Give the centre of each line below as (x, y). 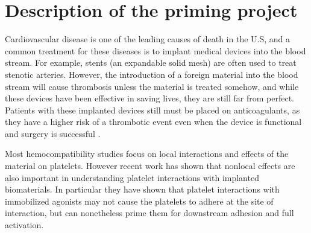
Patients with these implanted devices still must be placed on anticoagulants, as (152, 110)
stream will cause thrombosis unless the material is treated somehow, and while (152, 86)
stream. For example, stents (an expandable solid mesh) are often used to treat (151, 62)
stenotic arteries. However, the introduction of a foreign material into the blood (152, 74)
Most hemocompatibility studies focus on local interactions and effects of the (147, 154)
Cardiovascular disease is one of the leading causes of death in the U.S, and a (148, 39)
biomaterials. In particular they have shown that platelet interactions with (142, 189)
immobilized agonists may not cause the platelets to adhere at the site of (139, 201)
